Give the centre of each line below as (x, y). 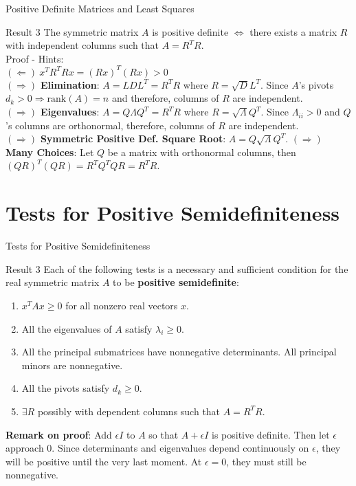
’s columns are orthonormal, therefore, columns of (110, 125)
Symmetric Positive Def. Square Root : (133, 139)
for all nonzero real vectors (122, 305)
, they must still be (266, 461)
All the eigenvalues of (67, 328)
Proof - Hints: (35, 58)
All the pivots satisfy (66, 388)
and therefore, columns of (165, 98)
